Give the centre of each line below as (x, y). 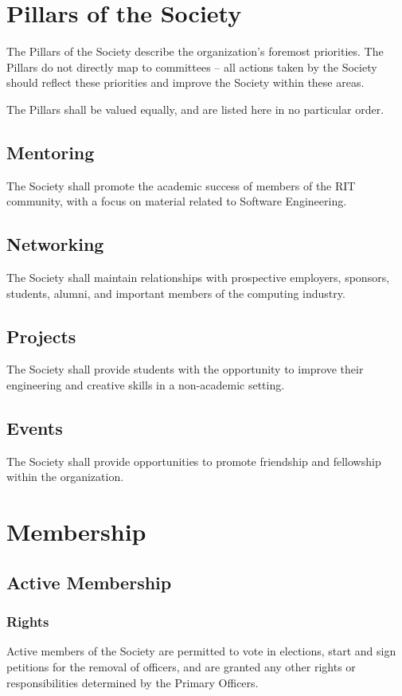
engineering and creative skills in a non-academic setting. (146, 385)
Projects (41, 336)
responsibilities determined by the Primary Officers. (133, 682)
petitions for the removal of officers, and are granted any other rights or (181, 667)
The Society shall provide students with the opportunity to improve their (185, 369)
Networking (55, 244)
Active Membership (89, 582)
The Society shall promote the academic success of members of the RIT (181, 185)
